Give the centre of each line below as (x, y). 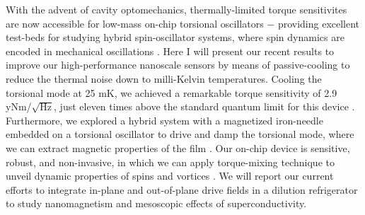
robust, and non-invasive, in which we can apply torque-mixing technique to (170, 162)
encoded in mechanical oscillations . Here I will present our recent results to (170, 51)
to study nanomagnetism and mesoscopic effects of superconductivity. (156, 203)
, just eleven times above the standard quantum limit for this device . (204, 106)
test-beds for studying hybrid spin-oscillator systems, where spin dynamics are (175, 37)
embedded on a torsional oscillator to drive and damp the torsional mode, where (180, 134)
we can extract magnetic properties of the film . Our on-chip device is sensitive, (178, 147)
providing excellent (319, 23)
